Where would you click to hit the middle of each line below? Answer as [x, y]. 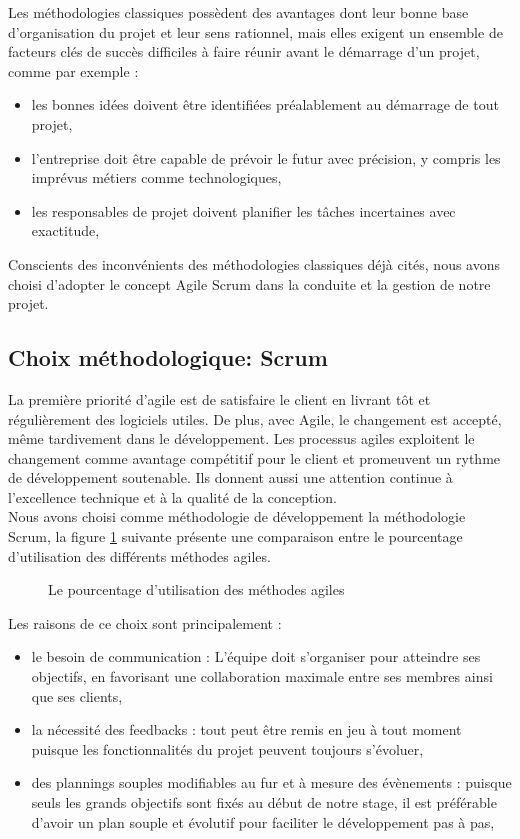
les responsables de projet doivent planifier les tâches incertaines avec [243, 210]
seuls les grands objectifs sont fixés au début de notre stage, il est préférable [264, 802]
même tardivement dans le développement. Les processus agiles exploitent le [241, 438]
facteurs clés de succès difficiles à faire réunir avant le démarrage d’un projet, [244, 51]
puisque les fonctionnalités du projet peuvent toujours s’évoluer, [227, 748]
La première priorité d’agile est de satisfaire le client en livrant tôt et [219, 398]
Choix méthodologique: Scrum [168, 357]
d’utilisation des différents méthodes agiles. [139, 555]
